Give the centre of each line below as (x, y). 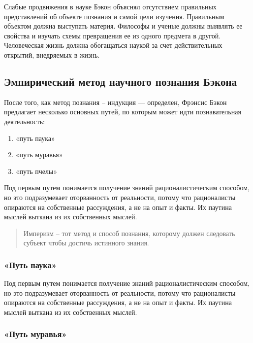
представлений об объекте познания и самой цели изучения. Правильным (114, 16)
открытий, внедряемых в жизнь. (52, 54)
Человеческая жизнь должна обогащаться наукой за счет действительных (113, 45)
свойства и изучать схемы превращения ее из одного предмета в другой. (112, 35)
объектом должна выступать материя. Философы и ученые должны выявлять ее (123, 26)
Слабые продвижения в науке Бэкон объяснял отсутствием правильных (110, 6)
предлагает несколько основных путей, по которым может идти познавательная (123, 112)
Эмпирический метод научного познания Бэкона (120, 81)
